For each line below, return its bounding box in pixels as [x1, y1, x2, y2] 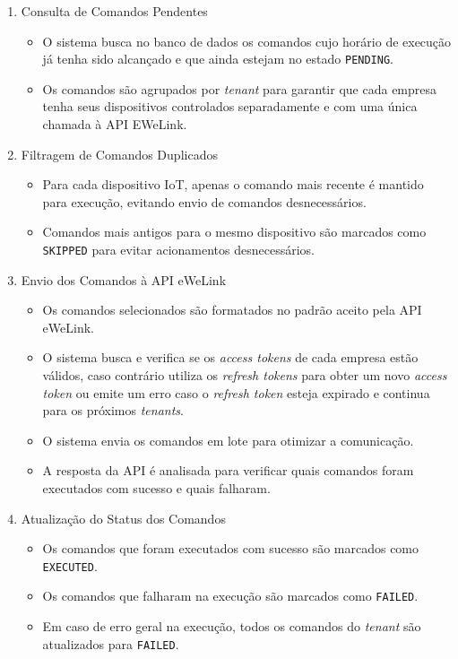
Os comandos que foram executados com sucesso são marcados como [42, 539, 419, 558]
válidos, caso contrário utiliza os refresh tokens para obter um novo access [42, 366, 447, 385]
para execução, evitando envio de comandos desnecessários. [42, 192, 367, 211]
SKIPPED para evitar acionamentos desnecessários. [42, 240, 315, 258]
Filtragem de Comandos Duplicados [21, 144, 218, 163]
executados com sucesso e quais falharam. [42, 479, 271, 497]
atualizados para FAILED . [42, 634, 179, 653]
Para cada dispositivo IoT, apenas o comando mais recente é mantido [42, 175, 424, 194]
